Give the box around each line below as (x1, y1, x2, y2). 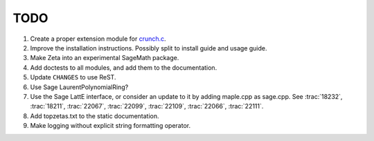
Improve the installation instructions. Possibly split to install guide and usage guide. (30, 44, 267, 52)
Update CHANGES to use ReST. (30, 73, 116, 82)
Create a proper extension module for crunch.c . (30, 35, 166, 43)
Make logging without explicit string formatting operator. (30, 122, 190, 130)
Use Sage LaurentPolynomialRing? (30, 83, 129, 91)
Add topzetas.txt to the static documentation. (30, 111, 159, 120)
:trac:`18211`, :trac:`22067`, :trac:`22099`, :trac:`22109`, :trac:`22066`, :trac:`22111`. (30, 102, 264, 111)
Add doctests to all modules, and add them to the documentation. (30, 63, 217, 72)
